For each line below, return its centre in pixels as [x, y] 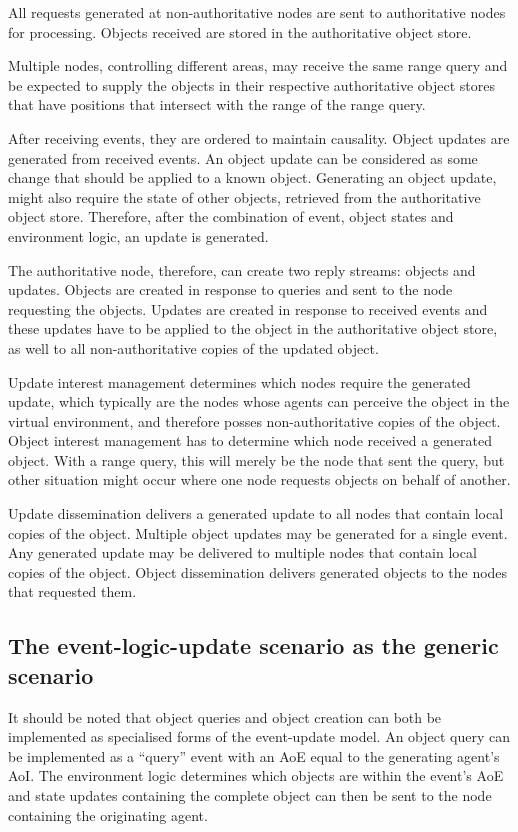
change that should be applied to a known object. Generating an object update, [252, 177]
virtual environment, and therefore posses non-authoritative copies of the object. [254, 420]
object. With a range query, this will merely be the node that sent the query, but [256, 459]
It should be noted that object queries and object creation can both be [225, 716]
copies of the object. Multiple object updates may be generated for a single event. [258, 532]
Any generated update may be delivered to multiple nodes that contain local [242, 552]
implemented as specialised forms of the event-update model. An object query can [259, 736]
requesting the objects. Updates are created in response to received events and [248, 308]
